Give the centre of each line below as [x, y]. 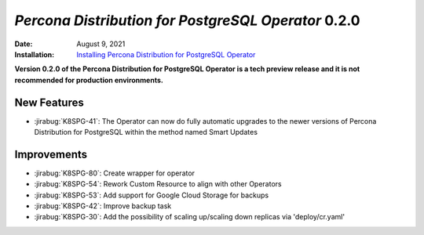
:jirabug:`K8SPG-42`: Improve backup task [103, 206]
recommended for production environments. [89, 80]
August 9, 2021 [101, 44]
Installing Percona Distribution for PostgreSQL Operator [166, 54]
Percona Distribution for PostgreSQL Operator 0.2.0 [187, 20]
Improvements [51, 154]
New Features [49, 102]
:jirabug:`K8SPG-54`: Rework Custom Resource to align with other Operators [158, 184]
